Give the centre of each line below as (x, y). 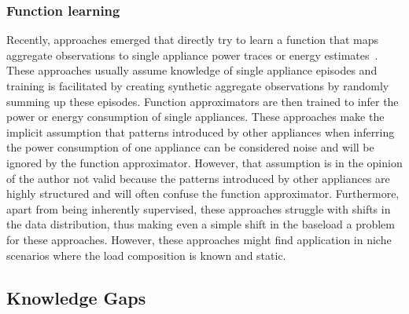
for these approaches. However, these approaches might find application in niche (199, 239)
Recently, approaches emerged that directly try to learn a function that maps (193, 40)
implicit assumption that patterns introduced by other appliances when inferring (201, 131)
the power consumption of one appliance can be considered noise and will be (190, 147)
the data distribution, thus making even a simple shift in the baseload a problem (201, 224)
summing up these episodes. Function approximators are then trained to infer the (203, 101)
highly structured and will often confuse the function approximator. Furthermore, (203, 194)
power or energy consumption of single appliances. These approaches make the (195, 117)
